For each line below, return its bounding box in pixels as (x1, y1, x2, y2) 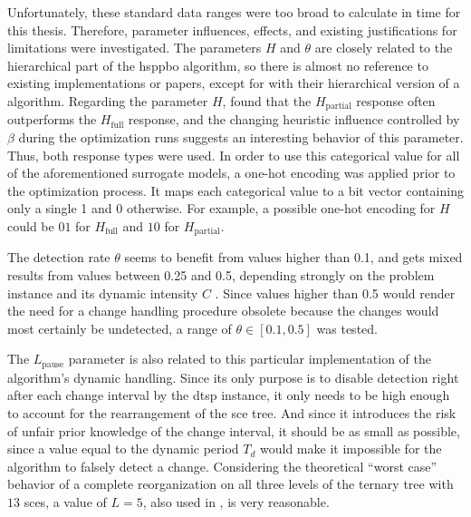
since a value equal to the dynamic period (7, 439, 239, 458)
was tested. (316, 318, 378, 337)
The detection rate (7, 248, 111, 267)
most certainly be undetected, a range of (7, 318, 232, 337)
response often (356, 91, 436, 110)
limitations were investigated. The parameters (7, 38, 262, 57)
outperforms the (7, 110, 97, 129)
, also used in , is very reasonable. (142, 493, 330, 512)
